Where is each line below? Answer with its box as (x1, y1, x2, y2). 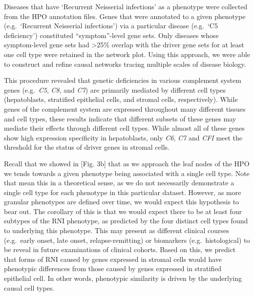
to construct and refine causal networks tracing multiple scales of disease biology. (4, 59, 246, 69)
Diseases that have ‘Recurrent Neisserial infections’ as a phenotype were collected (4, 1, 248, 11)
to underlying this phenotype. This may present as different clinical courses (4, 225, 229, 236)
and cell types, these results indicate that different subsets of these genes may (4, 113, 236, 123)
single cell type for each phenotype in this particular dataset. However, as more (4, 187, 241, 197)
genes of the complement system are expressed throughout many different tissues (4, 103, 246, 114)
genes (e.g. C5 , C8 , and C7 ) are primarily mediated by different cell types (4, 84, 226, 95)
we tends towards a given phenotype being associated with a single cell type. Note (4, 168, 250, 178)
